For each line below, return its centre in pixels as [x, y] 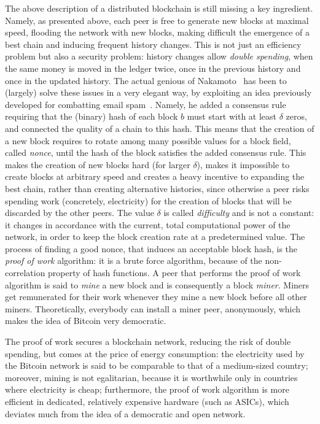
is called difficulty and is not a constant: [239, 213]
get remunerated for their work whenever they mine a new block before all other [156, 297]
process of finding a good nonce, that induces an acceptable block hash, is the [151, 248]
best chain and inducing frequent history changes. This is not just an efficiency [153, 44]
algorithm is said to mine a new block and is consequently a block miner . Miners [157, 284]
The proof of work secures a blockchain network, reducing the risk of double [148, 341]
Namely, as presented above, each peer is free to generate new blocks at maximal [157, 20]
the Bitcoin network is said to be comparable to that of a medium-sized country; [157, 365]
